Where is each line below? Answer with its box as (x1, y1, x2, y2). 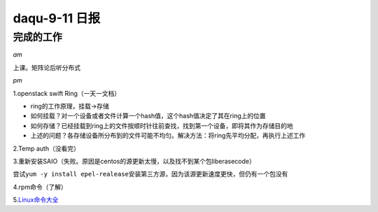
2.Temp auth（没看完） (13, 144, 80, 153)
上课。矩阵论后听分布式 (13, 63, 80, 71)
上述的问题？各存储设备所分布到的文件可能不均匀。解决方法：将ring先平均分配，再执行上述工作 (30, 132, 306, 140)
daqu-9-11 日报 (13, 10, 101, 26)
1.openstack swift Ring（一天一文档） (13, 89, 121, 97)
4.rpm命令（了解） (13, 183, 67, 191)
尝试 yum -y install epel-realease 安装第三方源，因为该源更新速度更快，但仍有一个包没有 (13, 170, 288, 178)
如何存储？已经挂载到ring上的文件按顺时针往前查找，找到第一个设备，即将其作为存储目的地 (30, 121, 293, 129)
